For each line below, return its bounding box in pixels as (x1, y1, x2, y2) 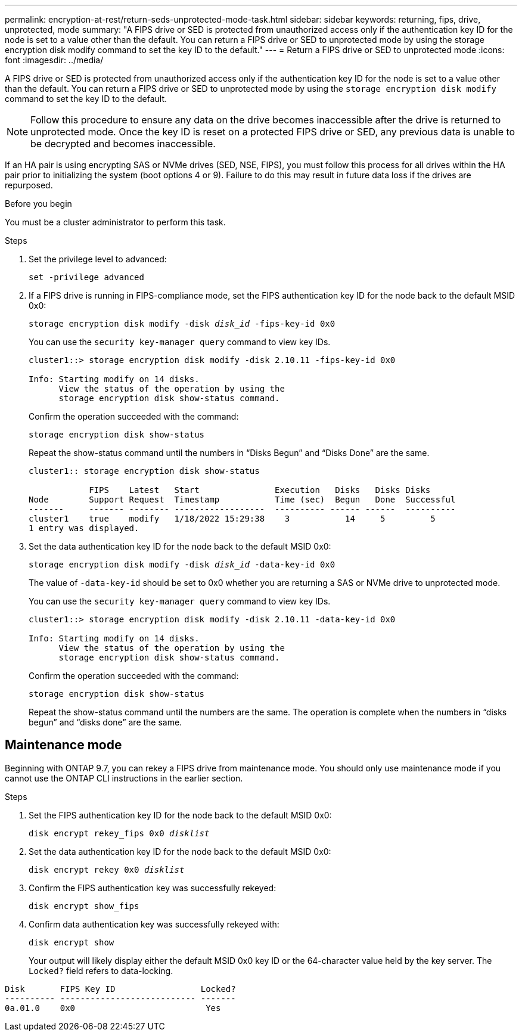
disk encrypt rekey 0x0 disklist (29, 864, 185, 874)
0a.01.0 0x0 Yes (5, 1003, 221, 1013)
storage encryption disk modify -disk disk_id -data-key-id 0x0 (29, 560, 335, 569)
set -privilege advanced (29, 272, 144, 282)
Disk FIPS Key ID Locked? (5, 984, 236, 994)
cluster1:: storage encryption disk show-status (29, 466, 260, 476)
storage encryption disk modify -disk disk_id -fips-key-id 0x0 (29, 319, 335, 328)
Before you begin (5, 198, 72, 209)
